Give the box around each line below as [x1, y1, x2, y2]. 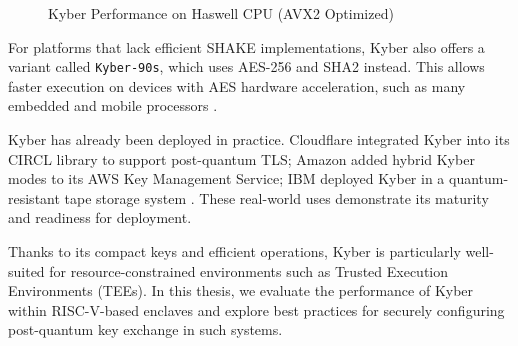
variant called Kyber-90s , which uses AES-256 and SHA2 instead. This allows [8, 56, 485, 77]
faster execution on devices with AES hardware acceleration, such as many [8, 75, 466, 96]
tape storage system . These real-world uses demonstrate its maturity [64, 187, 489, 208]
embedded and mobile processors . [8, 95, 218, 116]
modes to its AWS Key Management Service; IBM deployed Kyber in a [8, 168, 445, 189]
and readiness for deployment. [8, 207, 192, 228]
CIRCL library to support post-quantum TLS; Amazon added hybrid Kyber [8, 148, 475, 169]
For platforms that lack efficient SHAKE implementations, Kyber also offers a [8, 36, 485, 57]
